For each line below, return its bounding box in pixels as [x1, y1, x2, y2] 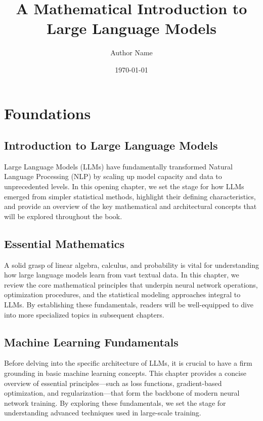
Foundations [4, 102, 91, 123]
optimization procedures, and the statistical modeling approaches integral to [4, 289, 241, 300]
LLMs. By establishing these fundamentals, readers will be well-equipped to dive [4, 299, 254, 310]
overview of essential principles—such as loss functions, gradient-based [4, 377, 222, 388]
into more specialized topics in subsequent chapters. [4, 309, 164, 320]
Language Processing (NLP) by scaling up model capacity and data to [4, 171, 222, 182]
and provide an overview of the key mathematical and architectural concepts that [4, 201, 257, 212]
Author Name [110, 47, 153, 58]
